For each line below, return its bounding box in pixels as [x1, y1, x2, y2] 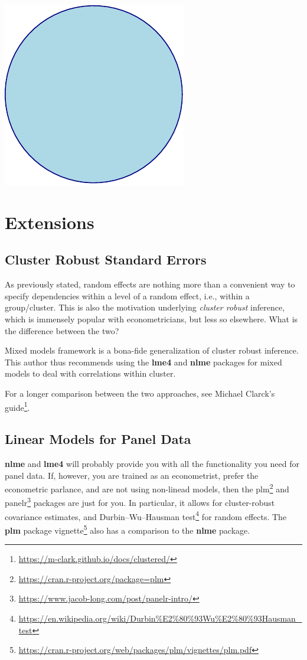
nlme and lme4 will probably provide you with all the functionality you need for [5, 457, 299, 469]
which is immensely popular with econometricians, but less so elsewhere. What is [5, 312, 298, 325]
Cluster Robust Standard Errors [5, 250, 207, 269]
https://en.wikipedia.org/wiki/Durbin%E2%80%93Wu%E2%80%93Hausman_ [18, 612, 302, 624]
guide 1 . [5, 399, 30, 413]
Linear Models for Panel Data [5, 430, 191, 448]
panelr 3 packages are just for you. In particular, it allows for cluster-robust [5, 495, 275, 509]
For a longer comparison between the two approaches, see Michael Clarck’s [5, 387, 275, 399]
